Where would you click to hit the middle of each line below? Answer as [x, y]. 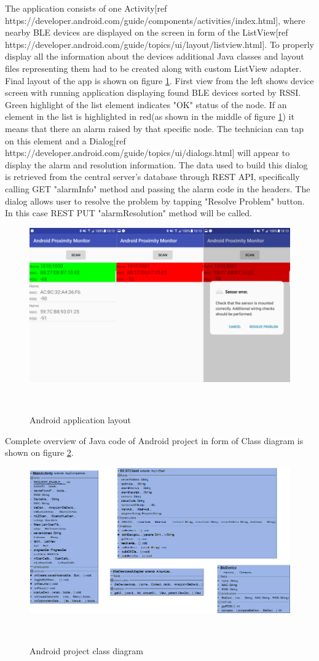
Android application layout [80, 420]
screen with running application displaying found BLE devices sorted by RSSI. [153, 92]
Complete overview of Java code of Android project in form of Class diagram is [154, 440]
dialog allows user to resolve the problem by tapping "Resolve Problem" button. [155, 201]
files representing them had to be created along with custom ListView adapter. [153, 68]
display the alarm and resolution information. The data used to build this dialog [156, 164]
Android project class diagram [87, 651]
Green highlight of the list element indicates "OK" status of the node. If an [146, 104]
